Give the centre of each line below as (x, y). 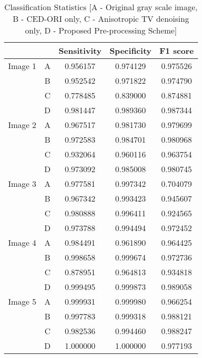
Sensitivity (80, 51)
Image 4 (22, 242)
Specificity (130, 51)
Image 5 (22, 301)
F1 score (177, 51)
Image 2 (22, 125)
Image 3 (22, 184)
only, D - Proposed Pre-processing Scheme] (101, 30)
